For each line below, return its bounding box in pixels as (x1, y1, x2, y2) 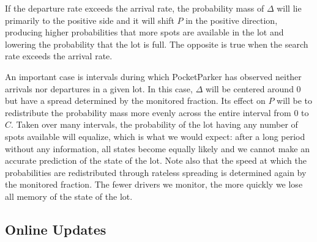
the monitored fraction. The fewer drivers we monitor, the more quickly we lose (5, 178, 303, 191)
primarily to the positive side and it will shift (5, 13, 174, 26)
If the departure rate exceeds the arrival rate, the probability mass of (5, 2, 264, 14)
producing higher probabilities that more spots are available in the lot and (5, 26, 284, 38)
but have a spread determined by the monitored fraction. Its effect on (5, 94, 266, 107)
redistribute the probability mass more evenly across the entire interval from (5, 106, 291, 119)
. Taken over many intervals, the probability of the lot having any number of (11, 118, 298, 131)
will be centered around (205, 82, 294, 95)
